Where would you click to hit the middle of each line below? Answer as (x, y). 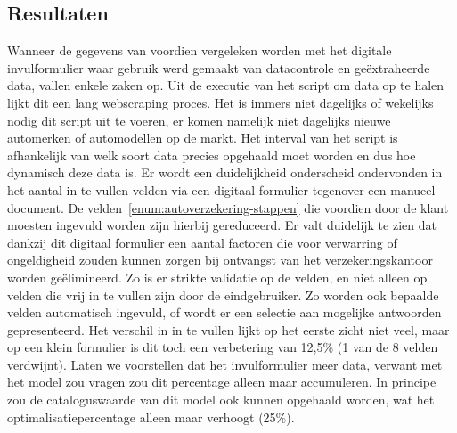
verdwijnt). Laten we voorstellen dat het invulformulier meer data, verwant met (225, 364)
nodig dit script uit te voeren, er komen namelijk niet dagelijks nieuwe (199, 120)
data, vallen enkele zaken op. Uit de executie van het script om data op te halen (226, 85)
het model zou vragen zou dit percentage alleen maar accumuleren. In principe (222, 382)
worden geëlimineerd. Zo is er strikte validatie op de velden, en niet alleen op (217, 277)
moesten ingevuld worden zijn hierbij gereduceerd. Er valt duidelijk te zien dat (222, 225)
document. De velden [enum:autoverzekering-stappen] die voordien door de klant (228, 207)
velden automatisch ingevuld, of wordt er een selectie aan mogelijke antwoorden (224, 312)
